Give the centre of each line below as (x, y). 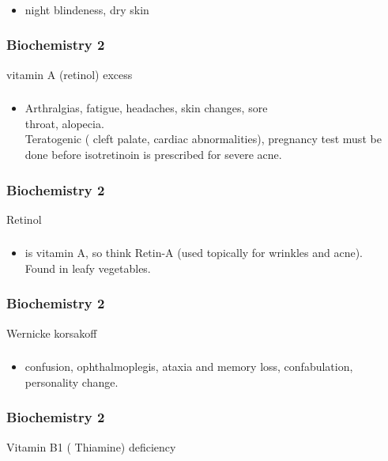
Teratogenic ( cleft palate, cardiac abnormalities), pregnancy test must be (203, 139)
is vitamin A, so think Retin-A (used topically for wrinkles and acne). (194, 253)
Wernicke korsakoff (52, 333)
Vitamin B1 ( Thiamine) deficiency (91, 446)
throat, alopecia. (64, 123)
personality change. (72, 382)
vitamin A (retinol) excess (70, 74)
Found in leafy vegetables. (88, 268)
